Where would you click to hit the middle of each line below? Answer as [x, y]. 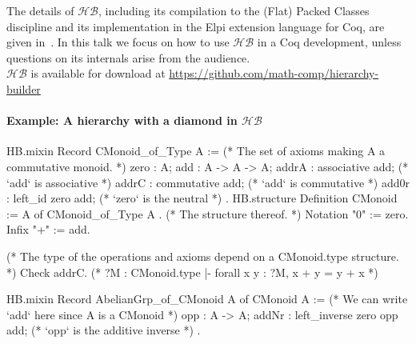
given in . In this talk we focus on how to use [118, 42]
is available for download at [98, 73]
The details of [40, 10]
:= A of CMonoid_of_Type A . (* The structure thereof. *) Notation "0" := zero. [208, 213]
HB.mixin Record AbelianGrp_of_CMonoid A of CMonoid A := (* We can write [207, 299]
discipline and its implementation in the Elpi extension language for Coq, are [196, 26]
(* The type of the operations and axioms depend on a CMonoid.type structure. [203, 256]
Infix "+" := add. [48, 229]
